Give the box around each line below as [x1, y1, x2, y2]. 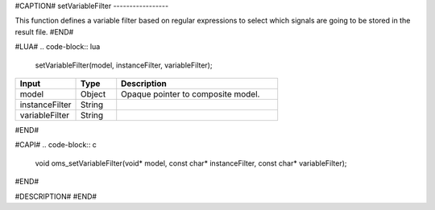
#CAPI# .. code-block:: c [14, 140, 97, 150]
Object [81, 89, 106, 100]
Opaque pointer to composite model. [121, 89, 260, 100]
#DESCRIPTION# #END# [14, 191, 97, 201]
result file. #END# [14, 27, 74, 36]
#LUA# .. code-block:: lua [14, 42, 101, 51]
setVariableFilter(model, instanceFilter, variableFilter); [35, 60, 213, 70]
